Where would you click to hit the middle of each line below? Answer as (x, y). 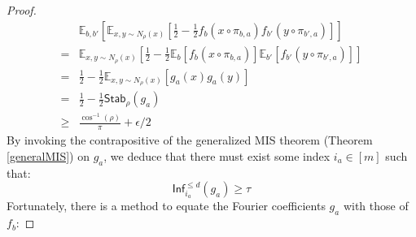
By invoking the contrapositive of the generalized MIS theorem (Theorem (190, 140)
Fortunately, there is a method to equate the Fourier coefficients (166, 206)
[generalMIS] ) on (48, 155)
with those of (376, 206)
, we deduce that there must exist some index (217, 155)
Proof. (22, 10)
